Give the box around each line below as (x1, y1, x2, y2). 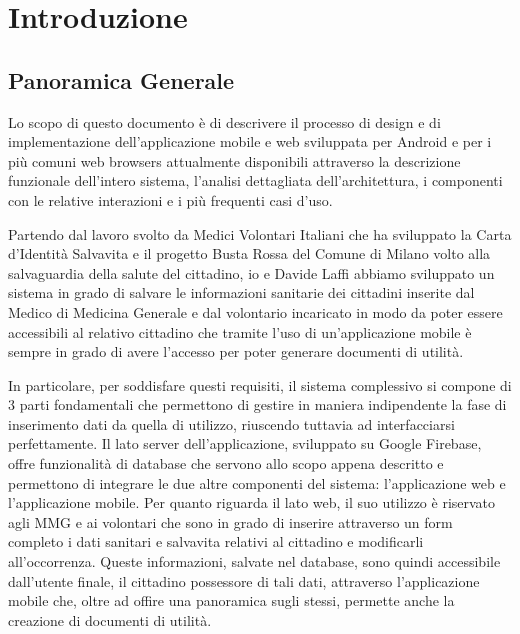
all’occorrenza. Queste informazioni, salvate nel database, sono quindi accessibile (8, 551, 501, 572)
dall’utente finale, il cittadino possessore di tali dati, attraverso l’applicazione (8, 570, 480, 591)
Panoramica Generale (8, 64, 235, 95)
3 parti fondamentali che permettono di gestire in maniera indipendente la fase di (8, 394, 507, 415)
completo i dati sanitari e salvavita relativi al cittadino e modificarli (8, 531, 424, 552)
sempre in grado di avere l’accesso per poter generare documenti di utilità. (8, 341, 464, 362)
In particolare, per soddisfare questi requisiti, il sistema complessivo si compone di (8, 374, 512, 395)
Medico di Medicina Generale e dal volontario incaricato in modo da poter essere (8, 301, 503, 322)
